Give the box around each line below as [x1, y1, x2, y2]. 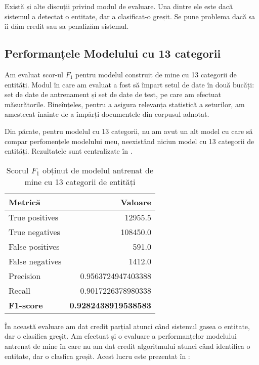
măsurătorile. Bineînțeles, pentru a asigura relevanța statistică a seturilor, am [5, 99, 245, 109]
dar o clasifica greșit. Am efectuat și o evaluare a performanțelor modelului [5, 331, 237, 341]
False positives [9, 240, 60, 252]
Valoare [120, 196, 151, 208]
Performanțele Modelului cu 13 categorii [5, 45, 221, 61]
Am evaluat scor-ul [5, 69, 63, 79]
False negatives [9, 255, 62, 267]
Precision [9, 269, 41, 282]
